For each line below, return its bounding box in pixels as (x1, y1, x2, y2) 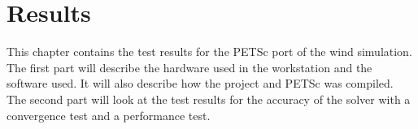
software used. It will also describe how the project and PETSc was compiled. (7, 75, 394, 92)
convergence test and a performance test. (7, 106, 211, 123)
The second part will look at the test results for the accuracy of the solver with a (7, 90, 411, 107)
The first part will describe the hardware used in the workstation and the (7, 58, 372, 75)
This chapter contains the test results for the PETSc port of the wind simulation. (7, 43, 412, 60)
